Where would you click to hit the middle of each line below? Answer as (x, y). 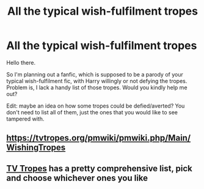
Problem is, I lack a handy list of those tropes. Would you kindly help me (97, 87)
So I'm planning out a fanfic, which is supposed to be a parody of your (95, 74)
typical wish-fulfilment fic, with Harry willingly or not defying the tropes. (97, 81)
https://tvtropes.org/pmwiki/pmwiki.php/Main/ (99, 138)
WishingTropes (36, 148)
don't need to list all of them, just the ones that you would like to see (92, 112)
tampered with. (25, 119)
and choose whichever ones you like (77, 178)
